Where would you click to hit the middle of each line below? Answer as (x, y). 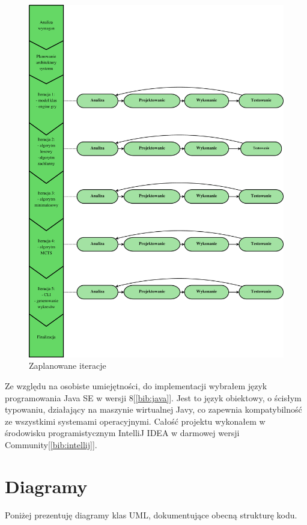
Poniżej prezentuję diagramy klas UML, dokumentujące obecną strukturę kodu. (151, 514)
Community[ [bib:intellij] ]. (51, 444)
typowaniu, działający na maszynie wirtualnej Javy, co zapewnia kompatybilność (153, 409)
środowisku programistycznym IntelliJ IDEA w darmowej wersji (122, 433)
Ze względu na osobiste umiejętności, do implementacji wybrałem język (136, 385)
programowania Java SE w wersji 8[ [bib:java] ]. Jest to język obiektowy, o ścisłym (153, 397)
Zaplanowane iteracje (68, 366)
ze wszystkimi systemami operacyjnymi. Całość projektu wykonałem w (135, 421)
